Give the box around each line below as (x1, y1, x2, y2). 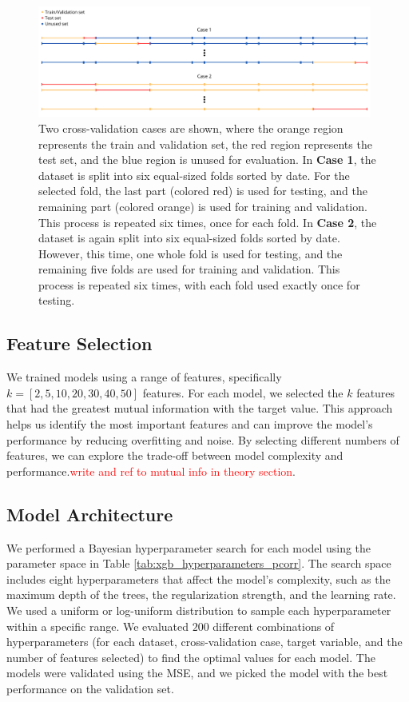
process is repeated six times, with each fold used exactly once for (38, 276, 360, 293)
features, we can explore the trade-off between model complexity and (6, 447, 343, 464)
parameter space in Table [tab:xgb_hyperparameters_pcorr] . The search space (6, 555, 391, 572)
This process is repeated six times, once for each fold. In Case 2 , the (38, 213, 377, 230)
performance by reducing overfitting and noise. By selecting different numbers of (6, 431, 399, 448)
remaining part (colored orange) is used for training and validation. (38, 197, 367, 214)
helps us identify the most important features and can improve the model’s (6, 416, 373, 433)
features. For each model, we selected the (142, 384, 343, 401)
